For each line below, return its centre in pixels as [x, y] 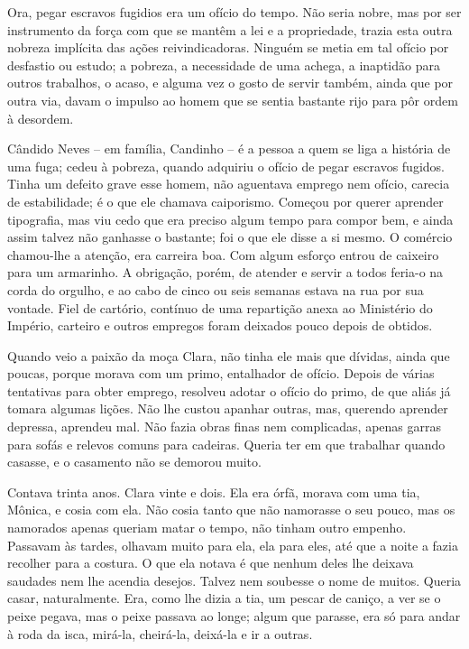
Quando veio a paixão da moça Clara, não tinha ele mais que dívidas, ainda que [229, 355]
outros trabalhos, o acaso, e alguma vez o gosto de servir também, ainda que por [230, 83]
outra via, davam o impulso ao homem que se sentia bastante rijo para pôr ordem [233, 100]
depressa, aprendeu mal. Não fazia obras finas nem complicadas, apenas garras [224, 426]
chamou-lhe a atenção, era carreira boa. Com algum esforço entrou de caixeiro [223, 254]
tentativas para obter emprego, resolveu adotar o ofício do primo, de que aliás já [229, 390]
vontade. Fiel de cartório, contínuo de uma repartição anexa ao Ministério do [220, 307]
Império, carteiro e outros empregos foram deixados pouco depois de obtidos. [220, 325]
